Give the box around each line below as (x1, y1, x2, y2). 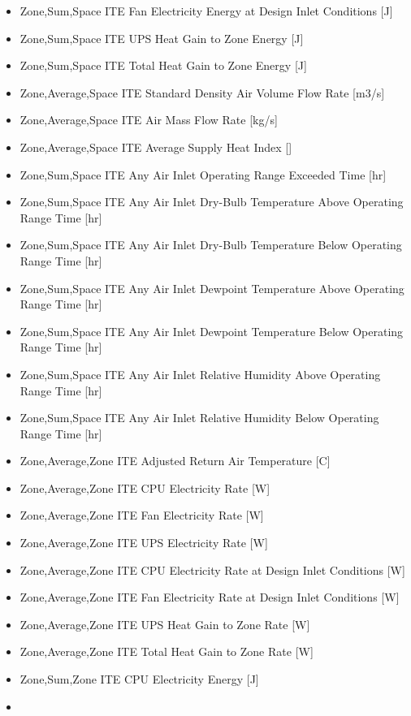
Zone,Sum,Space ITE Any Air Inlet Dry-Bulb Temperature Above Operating (19, 193, 404, 210)
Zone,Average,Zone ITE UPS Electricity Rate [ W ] (19, 534, 268, 551)
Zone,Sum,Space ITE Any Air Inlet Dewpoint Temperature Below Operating (19, 322, 404, 339)
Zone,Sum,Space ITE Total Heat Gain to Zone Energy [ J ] (19, 57, 307, 74)
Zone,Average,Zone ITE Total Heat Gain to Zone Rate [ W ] (19, 643, 314, 660)
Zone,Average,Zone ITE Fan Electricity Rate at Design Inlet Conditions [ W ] (19, 589, 400, 606)
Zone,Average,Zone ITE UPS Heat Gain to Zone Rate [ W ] (19, 615, 310, 632)
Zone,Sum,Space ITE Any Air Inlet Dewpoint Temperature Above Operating (19, 279, 405, 296)
